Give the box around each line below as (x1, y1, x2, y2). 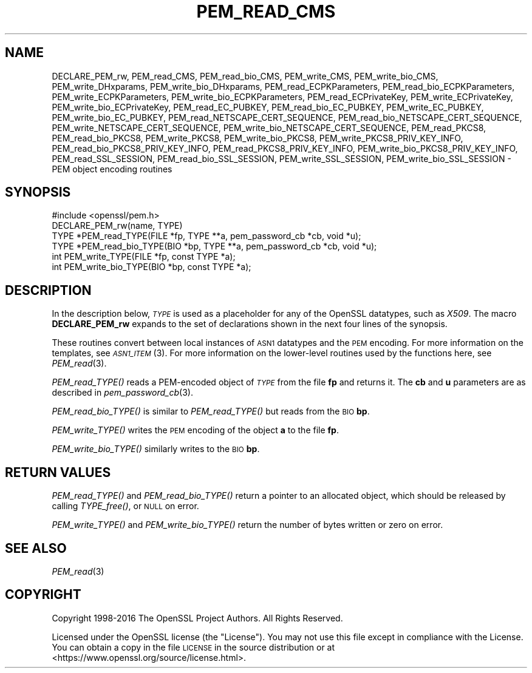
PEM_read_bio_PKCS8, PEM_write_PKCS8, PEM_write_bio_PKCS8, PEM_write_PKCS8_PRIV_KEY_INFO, (52, 132, 463, 143)
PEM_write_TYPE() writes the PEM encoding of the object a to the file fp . (52, 425, 339, 436)
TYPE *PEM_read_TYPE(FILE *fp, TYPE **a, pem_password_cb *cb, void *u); (52, 231, 361, 242)
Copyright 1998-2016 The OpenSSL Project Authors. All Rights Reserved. (52, 612, 343, 623)
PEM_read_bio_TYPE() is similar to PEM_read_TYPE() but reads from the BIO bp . (52, 406, 370, 417)
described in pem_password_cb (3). (52, 387, 193, 398)
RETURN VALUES (5, 464, 111, 480)
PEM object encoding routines (52, 163, 172, 174)
